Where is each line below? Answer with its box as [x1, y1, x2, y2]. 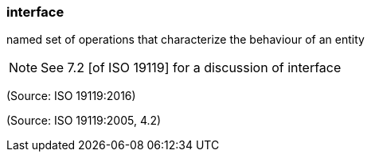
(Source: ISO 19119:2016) [6, 89, 136, 103]
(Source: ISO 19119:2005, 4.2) [6, 114, 162, 128]
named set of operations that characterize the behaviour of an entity [6, 33, 365, 47]
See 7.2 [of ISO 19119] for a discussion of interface [41, 60, 342, 76]
